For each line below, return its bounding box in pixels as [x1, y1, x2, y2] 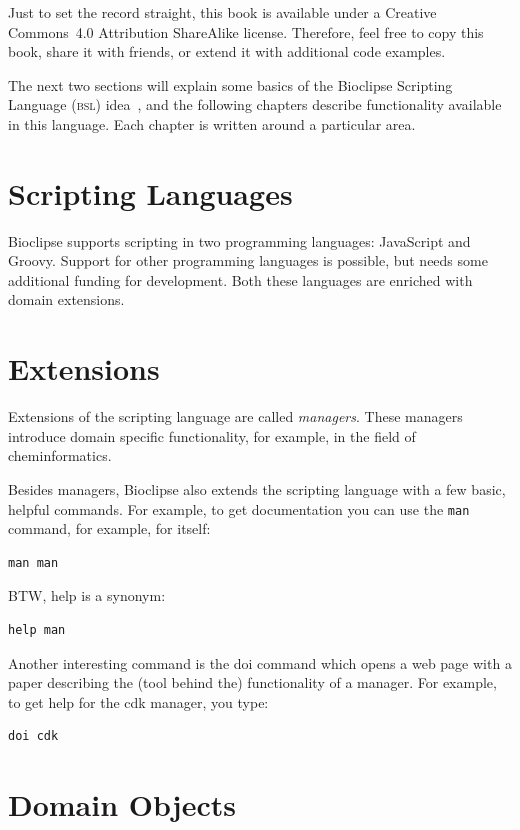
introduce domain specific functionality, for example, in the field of [8, 425, 416, 446]
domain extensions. [8, 289, 125, 310]
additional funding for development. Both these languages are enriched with [8, 269, 473, 290]
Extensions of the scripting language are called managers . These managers [8, 406, 463, 427]
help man [8, 623, 66, 637]
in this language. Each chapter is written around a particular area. [8, 113, 416, 134]
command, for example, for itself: [8, 518, 211, 539]
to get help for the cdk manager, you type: [8, 691, 269, 712]
